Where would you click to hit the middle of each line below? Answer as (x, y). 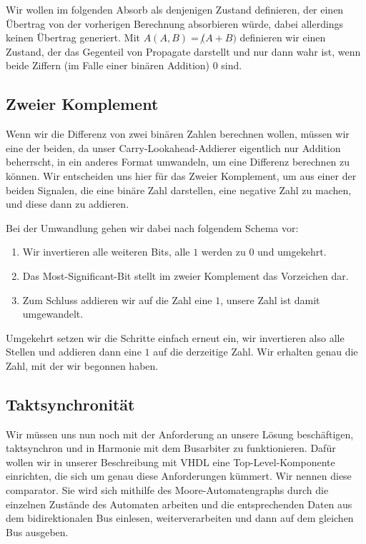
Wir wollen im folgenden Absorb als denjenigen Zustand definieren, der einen (175, 9)
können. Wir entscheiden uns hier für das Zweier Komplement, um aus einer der (181, 175)
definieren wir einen (283, 37)
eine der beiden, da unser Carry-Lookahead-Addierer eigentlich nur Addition (173, 147)
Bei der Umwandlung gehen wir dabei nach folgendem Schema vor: (152, 227)
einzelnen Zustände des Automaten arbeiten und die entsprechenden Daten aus (179, 504)
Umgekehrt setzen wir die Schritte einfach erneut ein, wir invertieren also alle (175, 337)
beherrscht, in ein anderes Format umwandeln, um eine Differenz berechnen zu (178, 162)
